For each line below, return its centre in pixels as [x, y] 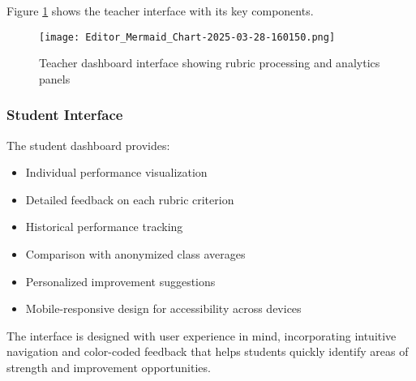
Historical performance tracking [104, 227]
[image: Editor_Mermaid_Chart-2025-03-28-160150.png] [187, 37]
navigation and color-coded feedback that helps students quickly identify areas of [208, 351]
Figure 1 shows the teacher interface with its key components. [160, 11]
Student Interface [65, 115]
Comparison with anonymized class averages [135, 254]
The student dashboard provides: [88, 145]
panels [55, 78]
